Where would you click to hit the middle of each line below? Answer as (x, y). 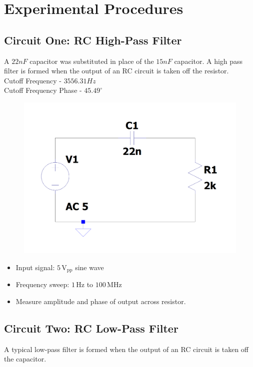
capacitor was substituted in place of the (92, 61)
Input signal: (35, 267)
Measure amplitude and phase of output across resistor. (101, 301)
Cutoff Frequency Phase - (43, 90)
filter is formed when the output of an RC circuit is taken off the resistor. (116, 71)
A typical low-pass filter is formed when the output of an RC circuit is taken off (126, 349)
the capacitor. (25, 359)
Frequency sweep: (42, 284)
